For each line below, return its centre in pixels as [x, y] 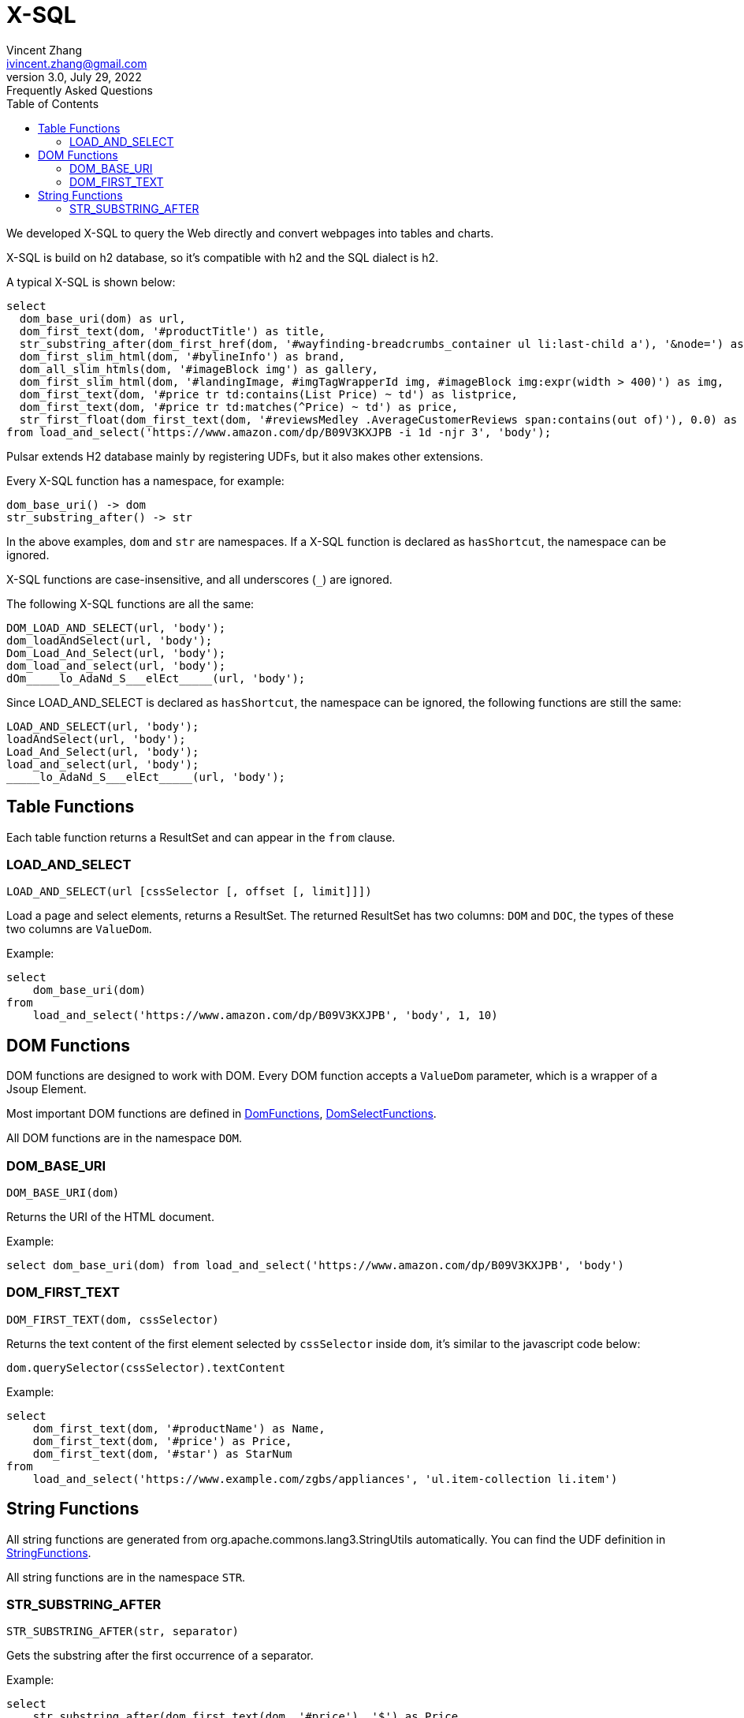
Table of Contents [53, 103]
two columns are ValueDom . [79, 929]
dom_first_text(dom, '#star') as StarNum [162, 1453]
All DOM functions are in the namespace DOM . [124, 1138]
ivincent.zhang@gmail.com [77, 63]
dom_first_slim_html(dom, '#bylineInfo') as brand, [182, 356]
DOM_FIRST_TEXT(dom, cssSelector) [113, 1319]
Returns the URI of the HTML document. [110, 1216]
